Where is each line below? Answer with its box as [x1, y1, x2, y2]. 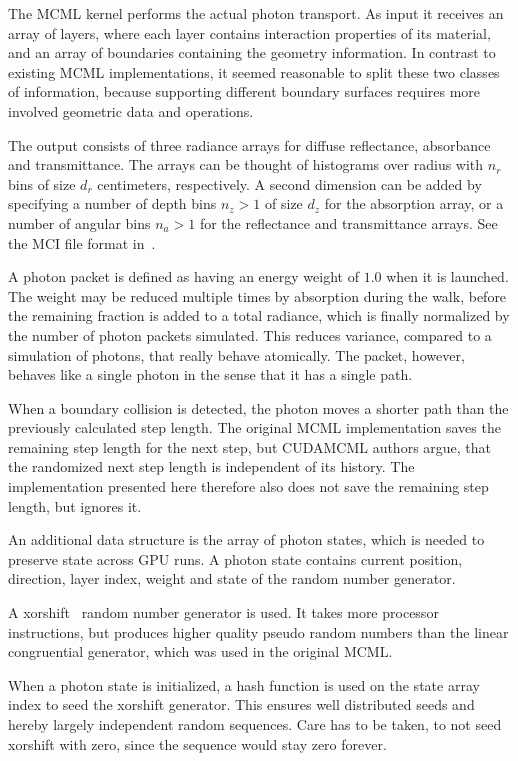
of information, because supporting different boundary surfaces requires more [8, 81, 481, 102]
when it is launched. [386, 266, 509, 287]
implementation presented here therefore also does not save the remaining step [8, 476, 489, 497]
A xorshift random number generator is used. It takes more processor [8, 602, 439, 623]
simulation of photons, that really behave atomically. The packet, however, [8, 344, 465, 365]
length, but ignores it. [8, 495, 142, 516]
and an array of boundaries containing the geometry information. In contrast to [8, 42, 496, 63]
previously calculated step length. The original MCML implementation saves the [8, 417, 501, 438]
